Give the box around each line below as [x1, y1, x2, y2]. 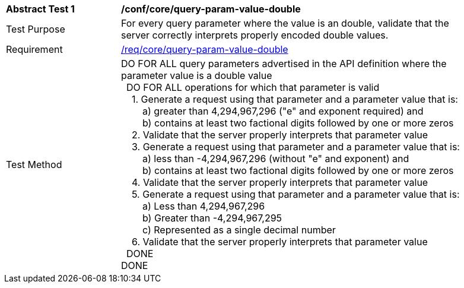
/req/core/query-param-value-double [121, 43, 288, 55]
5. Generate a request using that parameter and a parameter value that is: [132, 188, 460, 200]
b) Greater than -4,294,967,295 [142, 212, 282, 224]
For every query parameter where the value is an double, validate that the [121, 17, 449, 29]
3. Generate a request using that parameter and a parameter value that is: [132, 141, 460, 153]
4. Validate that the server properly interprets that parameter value [132, 176, 428, 188]
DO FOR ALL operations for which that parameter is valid [126, 81, 380, 93]
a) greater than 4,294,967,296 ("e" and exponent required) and [142, 105, 424, 117]
